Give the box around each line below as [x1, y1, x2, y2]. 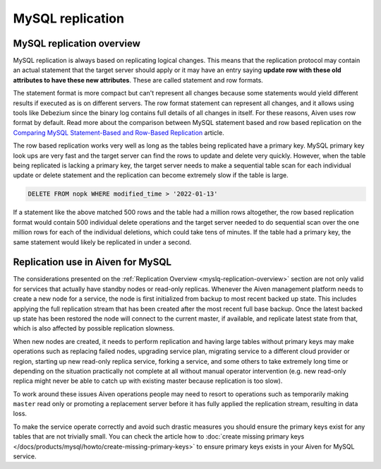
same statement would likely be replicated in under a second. [13, 237, 192, 247]
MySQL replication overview [13, 37, 141, 49]
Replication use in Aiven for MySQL [13, 256, 172, 268]
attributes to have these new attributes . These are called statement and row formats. [13, 76, 264, 84]
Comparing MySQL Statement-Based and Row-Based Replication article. [13, 128, 225, 137]
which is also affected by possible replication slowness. [13, 324, 175, 333]
